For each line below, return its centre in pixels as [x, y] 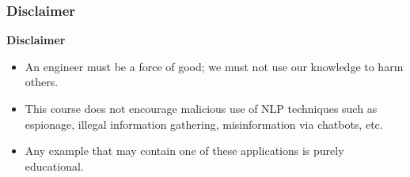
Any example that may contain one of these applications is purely [184, 151]
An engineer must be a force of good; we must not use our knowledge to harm [214, 66]
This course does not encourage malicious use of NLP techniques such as [201, 108]
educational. [54, 166]
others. [42, 82]
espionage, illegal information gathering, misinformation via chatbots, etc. [204, 124]
